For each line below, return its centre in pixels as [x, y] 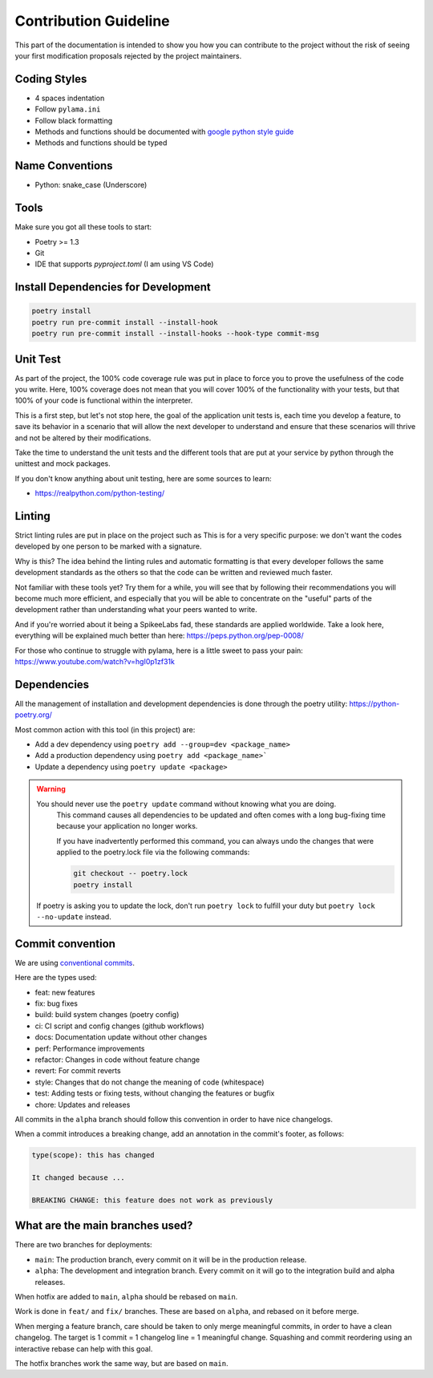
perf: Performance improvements [90, 1048]
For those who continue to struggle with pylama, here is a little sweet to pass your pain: [159, 650]
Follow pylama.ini [68, 109]
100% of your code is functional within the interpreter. [104, 400]
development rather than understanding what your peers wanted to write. [136, 610]
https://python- [374, 703]
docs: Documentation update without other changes [121, 1037]
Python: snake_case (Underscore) [91, 185]
